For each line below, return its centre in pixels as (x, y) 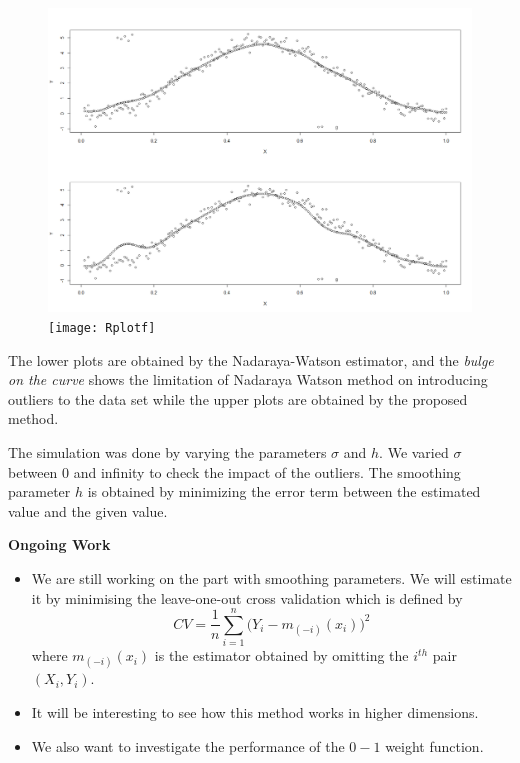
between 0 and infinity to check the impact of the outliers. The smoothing (234, 471)
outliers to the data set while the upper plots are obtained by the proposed (238, 398)
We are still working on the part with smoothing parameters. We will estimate (271, 577)
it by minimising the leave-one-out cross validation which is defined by (247, 597)
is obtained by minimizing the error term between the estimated (284, 491)
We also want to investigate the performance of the (188, 745)
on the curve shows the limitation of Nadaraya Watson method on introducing (248, 379)
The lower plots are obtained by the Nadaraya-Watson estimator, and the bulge (251, 359)
